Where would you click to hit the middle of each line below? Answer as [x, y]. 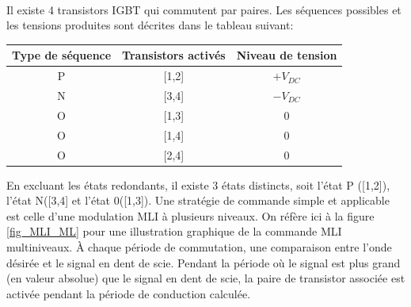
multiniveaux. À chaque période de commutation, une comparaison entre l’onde [199, 246]
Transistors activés [174, 55]
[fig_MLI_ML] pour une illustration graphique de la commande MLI [174, 231]
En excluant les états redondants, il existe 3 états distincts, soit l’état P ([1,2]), [198, 184]
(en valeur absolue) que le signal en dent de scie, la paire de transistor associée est [206, 278]
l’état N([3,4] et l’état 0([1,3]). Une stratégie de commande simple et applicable [198, 200]
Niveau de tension [287, 55]
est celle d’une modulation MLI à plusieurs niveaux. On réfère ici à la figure [190, 215]
